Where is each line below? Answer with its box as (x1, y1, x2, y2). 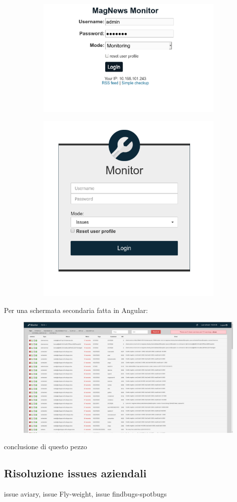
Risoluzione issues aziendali (4, 465, 147, 481)
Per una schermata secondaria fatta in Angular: (4, 305, 148, 315)
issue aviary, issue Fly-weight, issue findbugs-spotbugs (4, 489, 167, 499)
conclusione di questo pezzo (4, 441, 87, 452)
